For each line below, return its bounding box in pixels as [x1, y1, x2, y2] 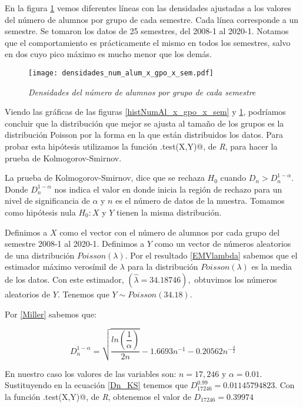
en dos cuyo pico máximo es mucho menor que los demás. [5, 48, 212, 60]
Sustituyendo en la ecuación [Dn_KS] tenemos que [5, 379, 188, 391]
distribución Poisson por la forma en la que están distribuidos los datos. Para [5, 128, 283, 141]
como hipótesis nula [5, 206, 76, 218]
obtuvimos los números [194, 273, 277, 285]
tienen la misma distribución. [116, 206, 222, 218]
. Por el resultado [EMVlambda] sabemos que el [125, 249, 298, 261]
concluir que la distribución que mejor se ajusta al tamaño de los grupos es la [5, 117, 284, 129]
